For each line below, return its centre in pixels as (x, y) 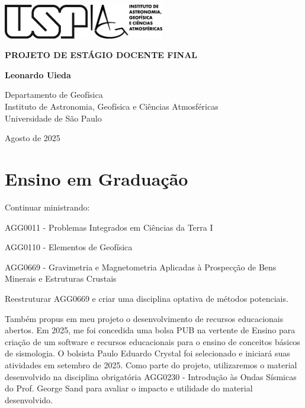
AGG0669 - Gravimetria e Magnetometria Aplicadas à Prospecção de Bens (141, 267)
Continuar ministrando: (47, 207)
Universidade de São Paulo (53, 118)
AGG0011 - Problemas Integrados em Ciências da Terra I (109, 227)
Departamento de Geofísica (54, 95)
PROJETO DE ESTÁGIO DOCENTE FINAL (101, 55)
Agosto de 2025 (33, 138)
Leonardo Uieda (38, 74)
